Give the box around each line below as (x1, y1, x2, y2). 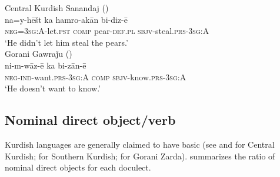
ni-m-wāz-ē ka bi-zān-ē (5, 59, 86, 71)
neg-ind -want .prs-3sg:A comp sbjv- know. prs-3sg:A (5, 70, 186, 83)
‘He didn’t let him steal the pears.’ (5, 36, 128, 48)
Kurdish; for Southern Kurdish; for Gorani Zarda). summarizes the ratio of (5, 149, 275, 162)
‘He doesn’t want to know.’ (5, 82, 101, 94)
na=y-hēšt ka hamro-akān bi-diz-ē (5, 13, 128, 25)
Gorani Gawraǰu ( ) (5, 47, 72, 60)
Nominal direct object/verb (5, 111, 176, 129)
